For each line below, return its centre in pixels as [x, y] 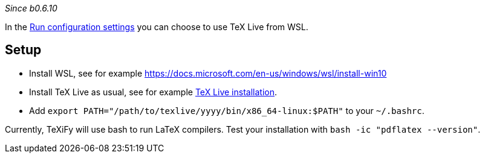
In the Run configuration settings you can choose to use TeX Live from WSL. [157, 27]
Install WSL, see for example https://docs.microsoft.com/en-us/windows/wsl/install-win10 [208, 73]
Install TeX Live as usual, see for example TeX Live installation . [153, 92]
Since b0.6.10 [31, 8]
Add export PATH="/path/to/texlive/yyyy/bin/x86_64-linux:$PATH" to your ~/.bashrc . [227, 110]
